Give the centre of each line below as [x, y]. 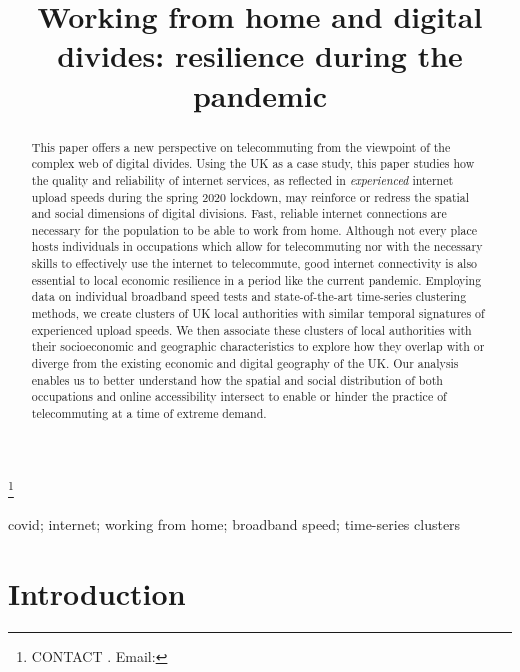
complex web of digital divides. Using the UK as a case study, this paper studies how [253, 163]
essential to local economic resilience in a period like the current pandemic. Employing [256, 279]
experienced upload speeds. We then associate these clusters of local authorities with [251, 329]
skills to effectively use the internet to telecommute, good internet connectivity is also [254, 263]
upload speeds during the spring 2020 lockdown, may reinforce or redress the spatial [250, 196]
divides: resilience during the [260, 55]
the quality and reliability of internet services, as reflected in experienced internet [242, 179]
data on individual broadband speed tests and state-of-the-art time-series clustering [249, 296]
